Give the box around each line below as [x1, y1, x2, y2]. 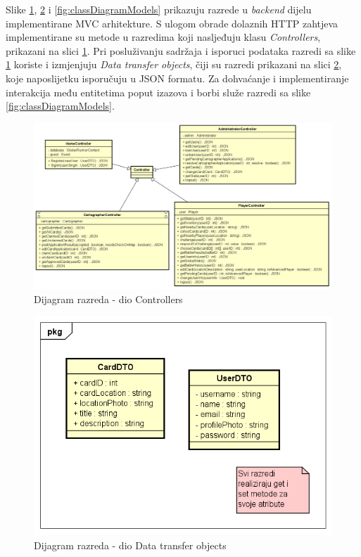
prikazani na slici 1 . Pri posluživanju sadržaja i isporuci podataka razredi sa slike [6, 43, 356, 58]
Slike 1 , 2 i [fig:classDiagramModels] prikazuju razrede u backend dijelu [6, 2, 312, 16]
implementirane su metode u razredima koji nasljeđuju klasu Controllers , [6, 30, 321, 44]
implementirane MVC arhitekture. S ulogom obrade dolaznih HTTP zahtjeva [6, 15, 338, 30]
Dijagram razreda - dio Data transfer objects [34, 537, 227, 552]
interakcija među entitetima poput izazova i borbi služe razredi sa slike [6, 84, 311, 99]
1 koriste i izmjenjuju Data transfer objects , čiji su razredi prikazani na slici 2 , [6, 57, 342, 72]
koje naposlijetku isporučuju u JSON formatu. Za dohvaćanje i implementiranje [6, 70, 349, 85]
